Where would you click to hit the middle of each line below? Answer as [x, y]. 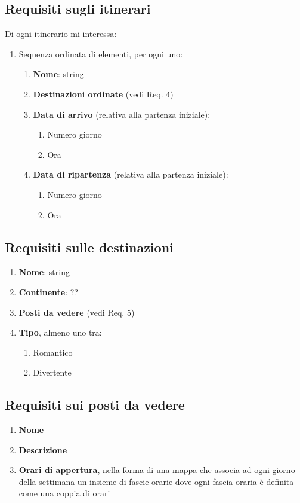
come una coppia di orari [64, 493]
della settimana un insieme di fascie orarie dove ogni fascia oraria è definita [156, 481]
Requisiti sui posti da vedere [95, 405]
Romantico [53, 352]
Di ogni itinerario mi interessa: [61, 34]
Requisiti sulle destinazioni [89, 247]
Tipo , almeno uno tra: [60, 332]
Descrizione [43, 449]
